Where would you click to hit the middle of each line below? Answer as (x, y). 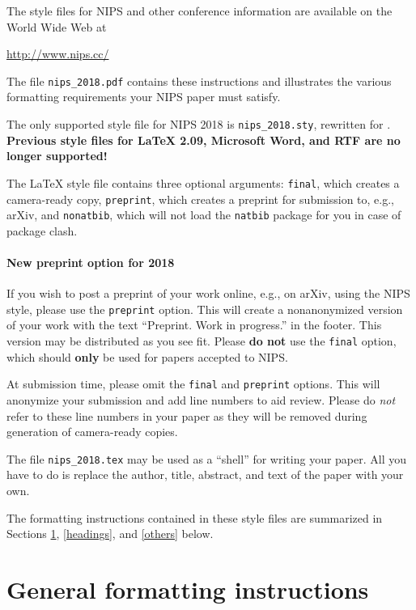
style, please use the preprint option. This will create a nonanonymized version (205, 309)
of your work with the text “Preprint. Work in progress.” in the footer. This (194, 325)
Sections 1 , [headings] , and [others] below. (110, 534)
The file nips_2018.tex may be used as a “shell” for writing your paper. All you (207, 458)
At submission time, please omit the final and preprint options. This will (193, 384)
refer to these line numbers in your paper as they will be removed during (187, 415)
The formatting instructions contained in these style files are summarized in (195, 517)
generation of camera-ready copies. (92, 432)
